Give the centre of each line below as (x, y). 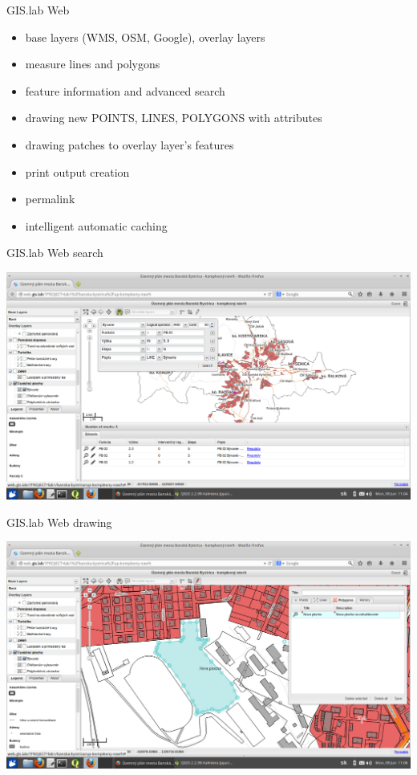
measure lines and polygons (93, 64)
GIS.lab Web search (55, 253)
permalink (50, 199)
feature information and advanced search (125, 90)
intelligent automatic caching (96, 225)
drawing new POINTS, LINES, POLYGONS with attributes (174, 118)
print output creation (77, 171)
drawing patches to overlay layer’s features (130, 144)
